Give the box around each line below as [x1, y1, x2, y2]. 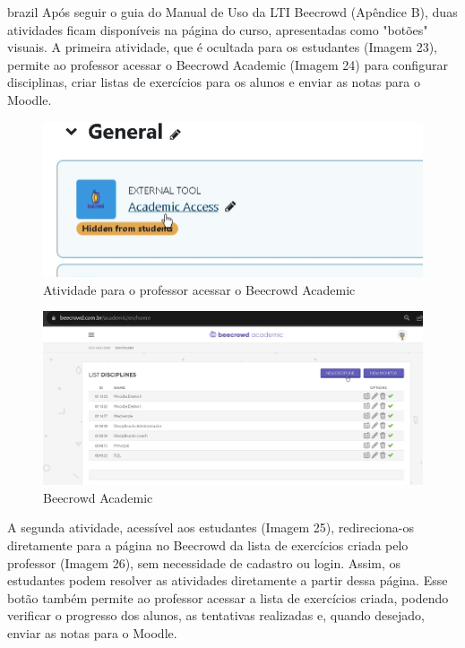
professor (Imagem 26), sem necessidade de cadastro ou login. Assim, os [7, 553, 401, 572]
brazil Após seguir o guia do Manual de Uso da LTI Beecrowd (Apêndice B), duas [7, 3, 458, 21]
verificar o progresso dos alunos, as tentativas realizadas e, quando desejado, [7, 606, 425, 625]
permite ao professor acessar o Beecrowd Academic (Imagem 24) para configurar [7, 55, 448, 73]
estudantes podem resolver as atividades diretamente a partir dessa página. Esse [7, 571, 448, 590]
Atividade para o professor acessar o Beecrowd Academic [43, 280, 356, 298]
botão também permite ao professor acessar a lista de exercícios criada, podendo [7, 588, 449, 607]
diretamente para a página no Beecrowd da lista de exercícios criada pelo [7, 536, 409, 555]
